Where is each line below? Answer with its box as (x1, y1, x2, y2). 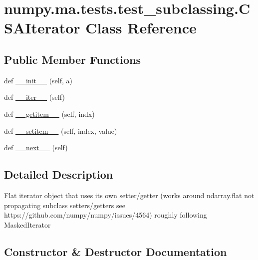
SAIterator (4, 17, 80, 38)
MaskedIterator (4, 219, 51, 230)
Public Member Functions (4, 51, 141, 67)
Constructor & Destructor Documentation (4, 244, 227, 259)
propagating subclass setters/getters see (4, 200, 125, 210)
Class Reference (85, 17, 197, 38)
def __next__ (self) (4, 142, 68, 153)
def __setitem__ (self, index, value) (4, 125, 117, 136)
